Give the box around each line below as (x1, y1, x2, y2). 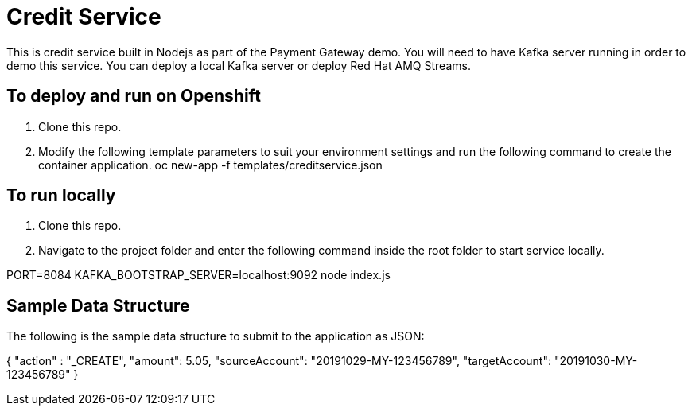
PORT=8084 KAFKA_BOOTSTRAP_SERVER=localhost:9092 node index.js (6, 268, 391, 282)
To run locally (6, 185, 116, 206)
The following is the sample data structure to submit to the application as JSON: (6, 329, 425, 344)
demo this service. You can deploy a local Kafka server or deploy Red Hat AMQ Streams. (6, 58, 471, 72)
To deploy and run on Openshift (6, 86, 261, 107)
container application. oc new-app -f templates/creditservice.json (38, 157, 383, 172)
